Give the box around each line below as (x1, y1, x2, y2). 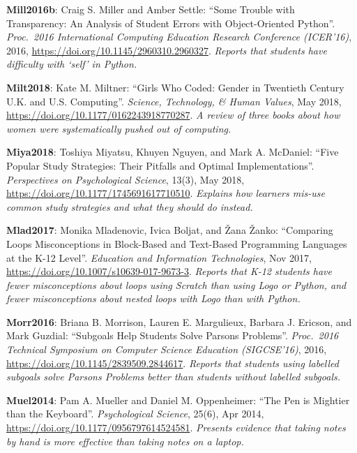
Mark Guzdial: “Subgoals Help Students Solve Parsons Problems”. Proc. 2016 (6, 328, 339, 343)
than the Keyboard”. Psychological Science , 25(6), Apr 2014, (6, 406, 264, 421)
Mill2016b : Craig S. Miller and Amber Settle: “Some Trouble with (6, 2, 295, 16)
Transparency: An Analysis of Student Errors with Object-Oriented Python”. (6, 15, 335, 30)
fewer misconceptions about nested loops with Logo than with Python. (6, 291, 301, 306)
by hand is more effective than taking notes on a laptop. (6, 433, 244, 448)
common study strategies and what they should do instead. (6, 199, 253, 214)
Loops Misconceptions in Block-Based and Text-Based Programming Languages (6, 236, 347, 251)
